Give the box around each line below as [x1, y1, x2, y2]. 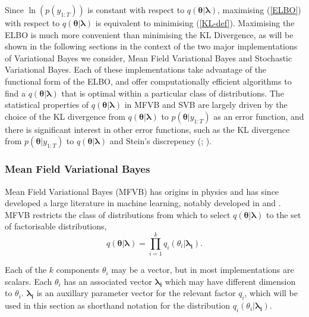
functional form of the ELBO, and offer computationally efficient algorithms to [5, 74, 292, 87]
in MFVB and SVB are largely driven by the [124, 98, 288, 111]
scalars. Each [5, 275, 52, 287]
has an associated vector [64, 275, 152, 287]
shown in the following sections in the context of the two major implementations [5, 40, 298, 52]
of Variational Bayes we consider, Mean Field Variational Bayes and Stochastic [5, 51, 292, 64]
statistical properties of [5, 98, 89, 111]
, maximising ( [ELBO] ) [217, 4, 301, 15]
